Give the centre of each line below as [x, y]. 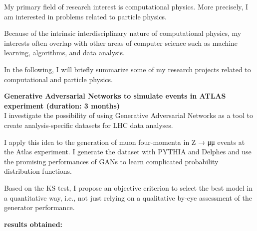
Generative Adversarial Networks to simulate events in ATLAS [115, 96]
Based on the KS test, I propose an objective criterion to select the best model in [128, 187]
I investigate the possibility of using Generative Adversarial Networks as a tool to [128, 115]
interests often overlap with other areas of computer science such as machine [121, 43]
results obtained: [33, 224]
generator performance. [39, 207]
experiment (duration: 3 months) [62, 105]
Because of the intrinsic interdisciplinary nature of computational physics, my [123, 33]
